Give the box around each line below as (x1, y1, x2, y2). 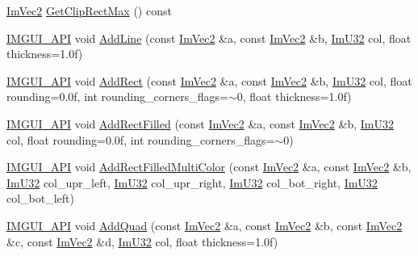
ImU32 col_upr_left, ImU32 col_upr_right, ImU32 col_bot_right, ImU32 (6, 174, 378, 191)
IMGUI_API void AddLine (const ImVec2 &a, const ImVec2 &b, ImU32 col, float (6, 29, 412, 46)
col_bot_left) (6, 190, 75, 207)
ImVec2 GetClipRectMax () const (6, 2, 172, 19)
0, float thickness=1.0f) (236, 88, 352, 105)
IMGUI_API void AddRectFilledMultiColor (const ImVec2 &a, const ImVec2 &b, (6, 158, 412, 175)
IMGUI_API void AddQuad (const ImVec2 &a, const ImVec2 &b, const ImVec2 (6, 216, 403, 233)
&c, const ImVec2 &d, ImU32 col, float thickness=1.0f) (6, 233, 278, 250)
